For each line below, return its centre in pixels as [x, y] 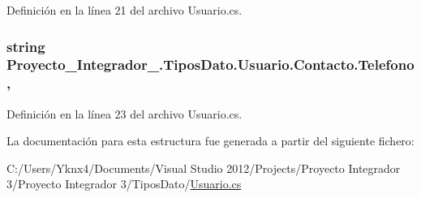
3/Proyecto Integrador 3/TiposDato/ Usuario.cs [124, 184]
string [26, 46]
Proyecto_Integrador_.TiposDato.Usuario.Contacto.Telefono [210, 65]
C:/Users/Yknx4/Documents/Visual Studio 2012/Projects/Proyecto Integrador [204, 168]
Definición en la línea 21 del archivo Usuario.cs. [125, 10]
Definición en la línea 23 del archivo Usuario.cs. [125, 113]
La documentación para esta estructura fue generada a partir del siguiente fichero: [210, 141]
